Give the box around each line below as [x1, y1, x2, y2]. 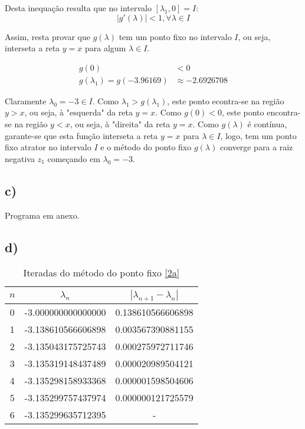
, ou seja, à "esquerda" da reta [24, 106, 133, 118]
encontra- [267, 106, 301, 118]
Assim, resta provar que [5, 30, 90, 42]
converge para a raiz [219, 141, 293, 153]
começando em [47, 152, 100, 164]
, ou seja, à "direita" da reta [70, 118, 170, 130]
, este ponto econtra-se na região [167, 94, 284, 107]
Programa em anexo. [5, 209, 80, 221]
